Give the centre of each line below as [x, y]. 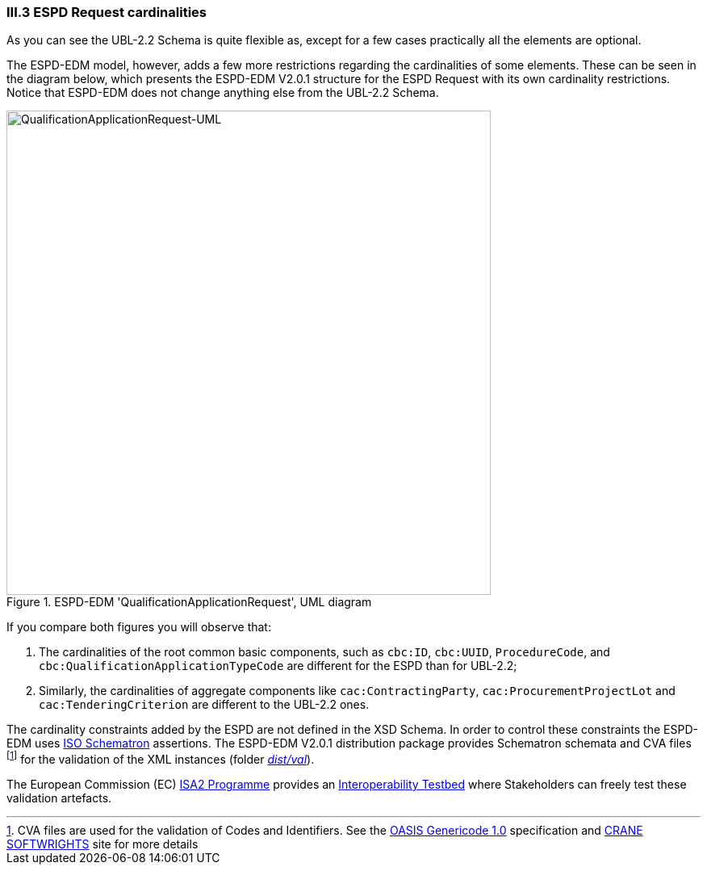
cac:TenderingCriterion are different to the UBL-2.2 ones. [204, 705]
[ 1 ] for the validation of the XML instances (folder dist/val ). [161, 758]
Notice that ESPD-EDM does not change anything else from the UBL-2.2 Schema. [223, 93]
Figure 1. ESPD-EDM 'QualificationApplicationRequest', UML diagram [189, 602]
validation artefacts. [59, 798]
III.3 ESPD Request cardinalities [107, 12]
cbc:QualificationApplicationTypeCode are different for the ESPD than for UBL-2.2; [278, 666]
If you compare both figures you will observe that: [139, 627]
